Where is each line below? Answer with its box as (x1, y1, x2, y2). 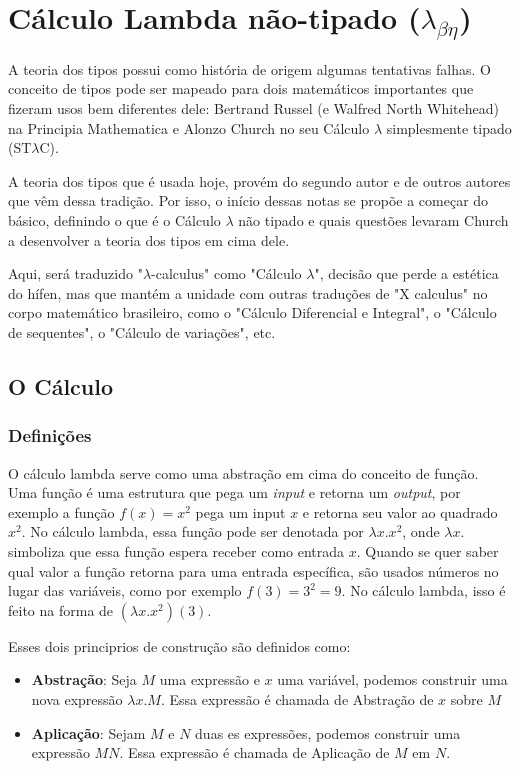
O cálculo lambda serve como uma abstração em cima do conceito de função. (8, 462, 479, 483)
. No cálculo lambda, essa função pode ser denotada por (21, 521, 364, 542)
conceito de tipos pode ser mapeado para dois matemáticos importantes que (8, 78, 474, 99)
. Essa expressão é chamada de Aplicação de (119, 742, 390, 763)
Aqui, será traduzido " (8, 263, 143, 284)
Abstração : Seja (31, 669, 137, 690)
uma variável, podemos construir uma (277, 669, 508, 690)
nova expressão (31, 688, 123, 709)
